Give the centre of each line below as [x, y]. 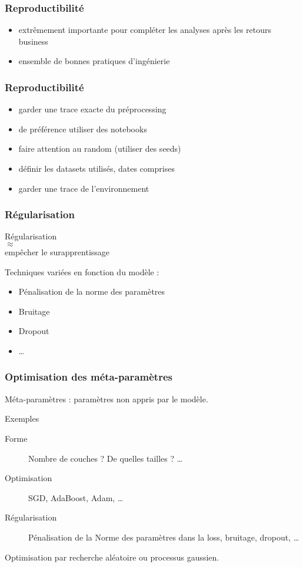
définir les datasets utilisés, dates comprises [96, 168]
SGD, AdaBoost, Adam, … [76, 497]
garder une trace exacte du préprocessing [92, 109]
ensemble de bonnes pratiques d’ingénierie [94, 61]
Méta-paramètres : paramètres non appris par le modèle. [106, 398]
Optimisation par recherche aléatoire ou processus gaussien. [112, 557]
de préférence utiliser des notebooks [83, 129]
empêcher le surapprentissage [57, 252]
